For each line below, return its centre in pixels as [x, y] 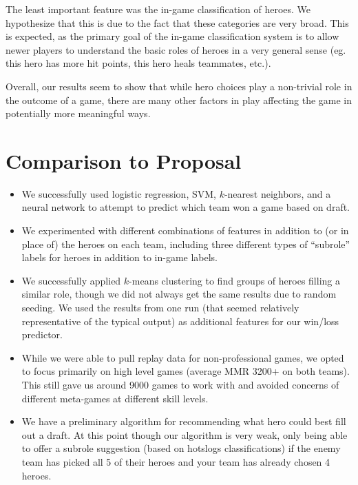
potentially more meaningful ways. [78, 113]
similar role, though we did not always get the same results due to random [179, 294]
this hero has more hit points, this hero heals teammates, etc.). [138, 63]
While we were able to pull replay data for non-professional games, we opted [183, 357]
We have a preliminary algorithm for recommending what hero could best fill [184, 421]
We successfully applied [71, 280]
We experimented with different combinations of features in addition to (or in [185, 230]
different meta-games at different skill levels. [115, 398]
